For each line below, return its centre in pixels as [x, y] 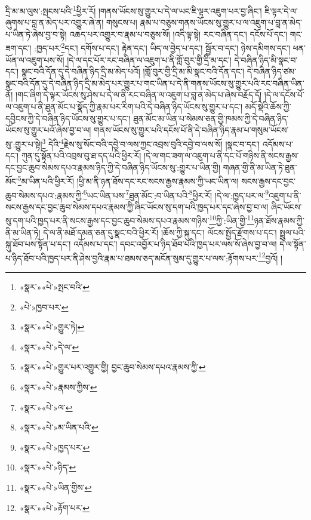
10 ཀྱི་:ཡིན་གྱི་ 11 [232, 220]
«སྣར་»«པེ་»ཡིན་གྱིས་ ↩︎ [56, 487]
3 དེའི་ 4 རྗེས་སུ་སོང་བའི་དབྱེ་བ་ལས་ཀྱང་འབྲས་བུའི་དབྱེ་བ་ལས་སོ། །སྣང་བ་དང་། [151, 143]
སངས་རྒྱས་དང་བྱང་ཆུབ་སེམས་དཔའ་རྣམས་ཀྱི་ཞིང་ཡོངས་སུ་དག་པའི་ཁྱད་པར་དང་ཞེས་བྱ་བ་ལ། [137, 206]
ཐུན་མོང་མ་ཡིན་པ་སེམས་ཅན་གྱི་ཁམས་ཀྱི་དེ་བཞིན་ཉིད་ [211, 118]
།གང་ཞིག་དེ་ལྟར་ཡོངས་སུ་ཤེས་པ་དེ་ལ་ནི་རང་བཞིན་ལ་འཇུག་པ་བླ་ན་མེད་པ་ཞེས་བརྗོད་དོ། [139, 95]
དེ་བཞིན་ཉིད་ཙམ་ [272, 71]
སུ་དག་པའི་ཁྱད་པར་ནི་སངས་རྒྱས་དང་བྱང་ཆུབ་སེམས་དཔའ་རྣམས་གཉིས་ [107, 221]
